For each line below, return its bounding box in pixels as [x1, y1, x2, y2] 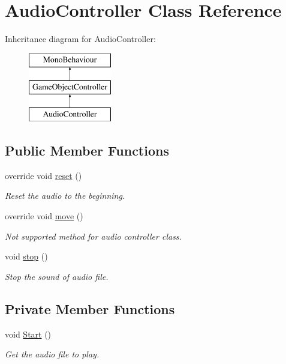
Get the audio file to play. [5, 348, 100, 360]
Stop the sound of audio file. [5, 270, 109, 282]
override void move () [5, 210, 83, 222]
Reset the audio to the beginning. [5, 189, 125, 202]
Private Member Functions [5, 299, 175, 318]
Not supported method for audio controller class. [5, 229, 182, 242]
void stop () [5, 250, 48, 262]
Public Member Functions [5, 141, 169, 160]
